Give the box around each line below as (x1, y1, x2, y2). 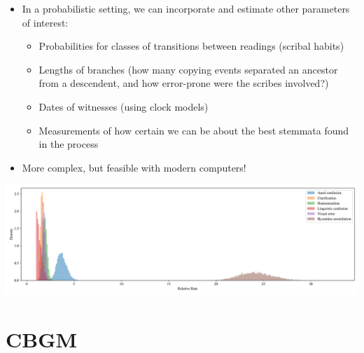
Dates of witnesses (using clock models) (38, 99, 209, 113)
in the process (38, 137, 99, 151)
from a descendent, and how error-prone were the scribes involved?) (38, 76, 329, 90)
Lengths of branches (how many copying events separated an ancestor (38, 62, 338, 76)
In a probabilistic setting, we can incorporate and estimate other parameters (22, 1, 350, 15)
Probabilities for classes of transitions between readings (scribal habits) (38, 39, 344, 53)
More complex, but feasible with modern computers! (22, 160, 246, 174)
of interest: (22, 15, 69, 29)
